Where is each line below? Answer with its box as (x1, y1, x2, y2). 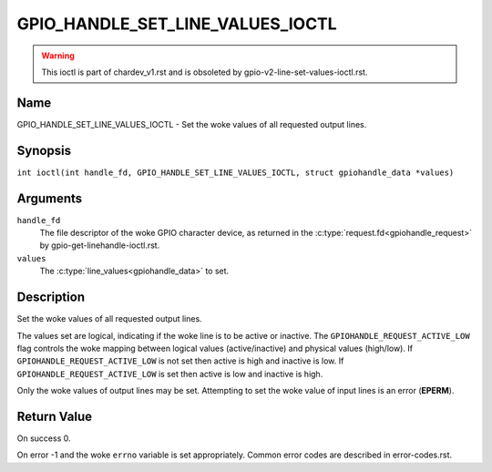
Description (16, 290, 86, 305)
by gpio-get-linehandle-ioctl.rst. (39, 240, 160, 251)
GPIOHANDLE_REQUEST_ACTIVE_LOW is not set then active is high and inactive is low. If (16, 355, 344, 366)
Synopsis (16, 142, 72, 159)
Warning (41, 50, 75, 61)
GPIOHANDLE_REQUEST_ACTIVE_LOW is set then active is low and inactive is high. (16, 368, 323, 379)
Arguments (16, 190, 83, 206)
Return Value (16, 408, 93, 424)
